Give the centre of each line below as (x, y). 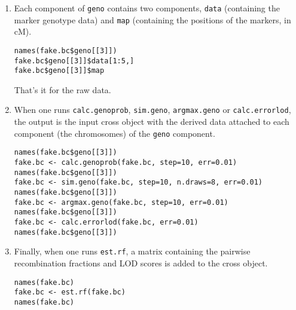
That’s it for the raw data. (62, 89)
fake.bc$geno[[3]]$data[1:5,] (74, 61)
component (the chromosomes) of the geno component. (115, 133)
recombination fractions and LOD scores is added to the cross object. (141, 263)
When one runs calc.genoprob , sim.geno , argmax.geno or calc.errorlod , (152, 110)
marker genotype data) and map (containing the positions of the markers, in (152, 19)
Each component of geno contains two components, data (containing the (147, 8)
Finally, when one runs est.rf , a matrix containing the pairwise (132, 251)
